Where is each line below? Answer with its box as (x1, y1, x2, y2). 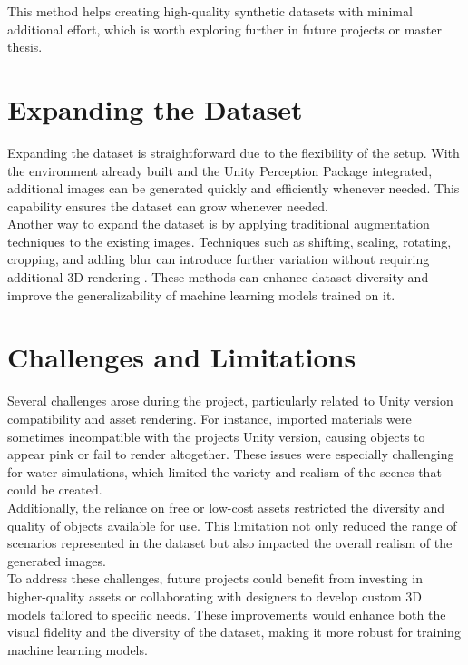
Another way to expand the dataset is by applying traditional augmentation (7, 214, 430, 233)
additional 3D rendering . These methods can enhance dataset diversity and (7, 268, 429, 287)
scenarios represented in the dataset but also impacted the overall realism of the (7, 533, 453, 553)
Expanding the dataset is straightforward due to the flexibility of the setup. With (7, 142, 460, 161)
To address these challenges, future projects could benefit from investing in (7, 569, 423, 588)
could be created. (7, 480, 102, 499)
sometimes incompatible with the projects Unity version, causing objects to (7, 426, 425, 445)
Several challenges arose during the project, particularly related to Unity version (7, 391, 453, 410)
